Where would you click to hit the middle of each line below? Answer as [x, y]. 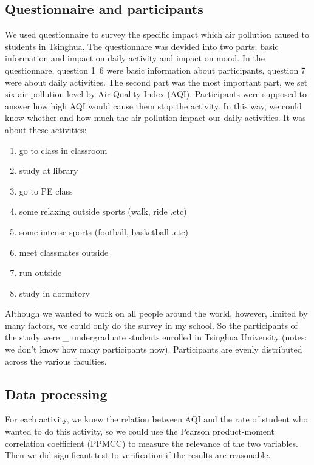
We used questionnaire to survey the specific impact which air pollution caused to [157, 34]
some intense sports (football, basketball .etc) [104, 231]
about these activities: [46, 129]
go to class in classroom [63, 150]
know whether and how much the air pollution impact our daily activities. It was [155, 118]
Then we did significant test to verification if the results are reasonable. [138, 455]
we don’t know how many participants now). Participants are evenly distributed [154, 349]
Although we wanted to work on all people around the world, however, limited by [156, 313]
